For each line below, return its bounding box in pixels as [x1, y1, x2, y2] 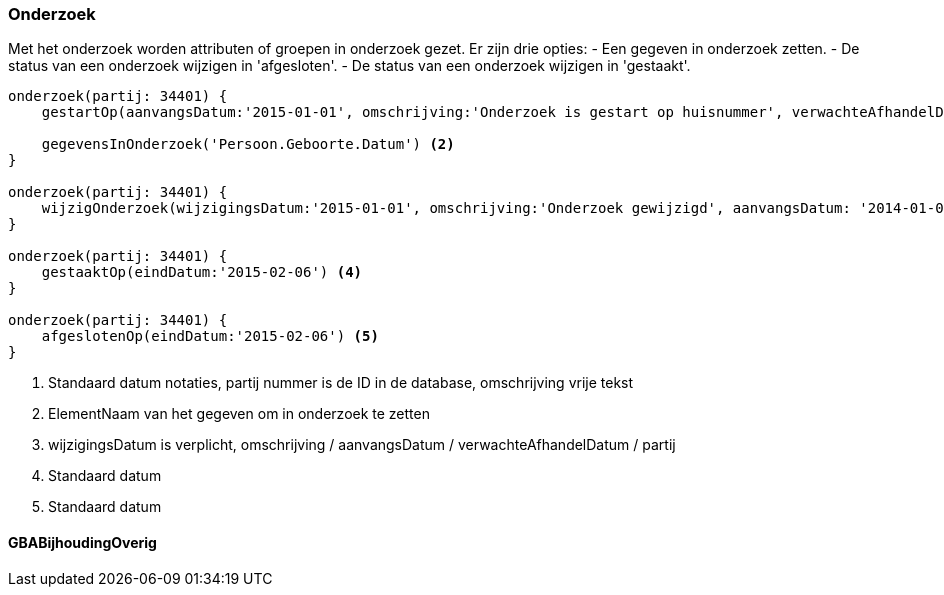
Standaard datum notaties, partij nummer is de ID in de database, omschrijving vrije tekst [48, 374, 634, 392]
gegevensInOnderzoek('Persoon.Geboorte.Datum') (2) [41, 136, 455, 153]
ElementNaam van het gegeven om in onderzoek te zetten [48, 405, 430, 423]
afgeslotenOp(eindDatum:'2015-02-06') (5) [41, 328, 379, 345]
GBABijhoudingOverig [8, 533, 157, 551]
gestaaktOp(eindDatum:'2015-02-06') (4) [41, 264, 363, 281]
